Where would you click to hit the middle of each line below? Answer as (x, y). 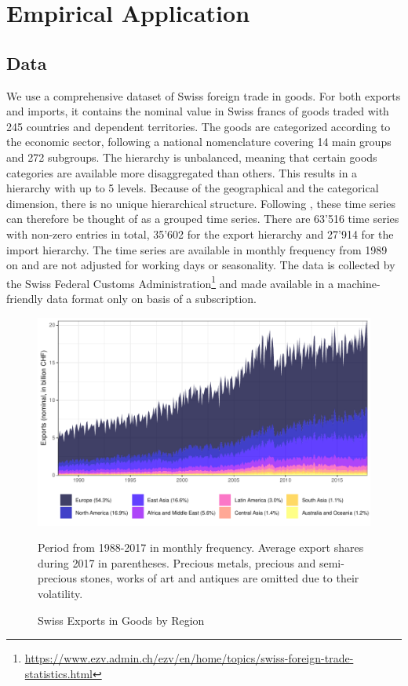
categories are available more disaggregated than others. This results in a (182, 172)
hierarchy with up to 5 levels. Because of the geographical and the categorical (193, 188)
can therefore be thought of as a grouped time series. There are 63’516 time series (203, 219)
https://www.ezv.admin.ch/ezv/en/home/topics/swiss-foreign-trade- (189, 658)
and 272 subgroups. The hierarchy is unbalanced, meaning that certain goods (192, 157)
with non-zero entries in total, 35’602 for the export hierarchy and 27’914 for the (200, 234)
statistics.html (58, 673)
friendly (25, 298)
